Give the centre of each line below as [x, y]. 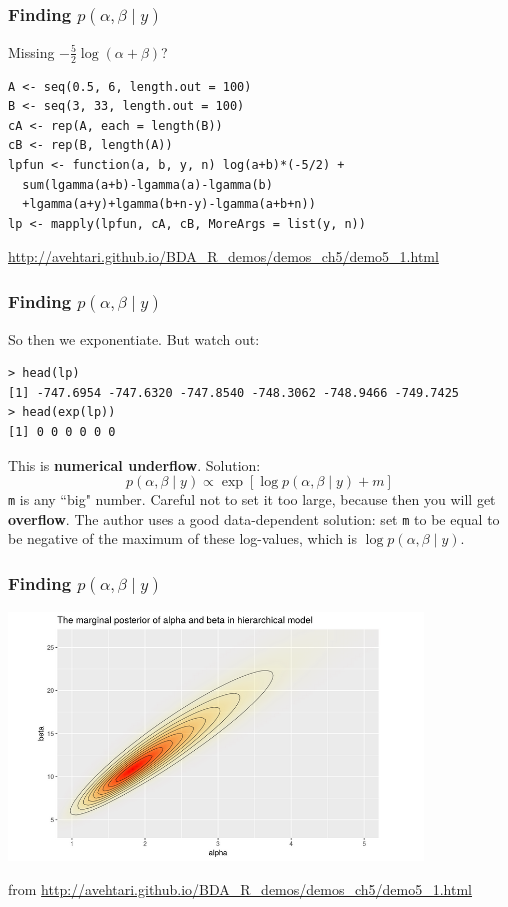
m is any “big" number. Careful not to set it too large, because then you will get [252, 499]
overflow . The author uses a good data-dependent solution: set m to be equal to [254, 518]
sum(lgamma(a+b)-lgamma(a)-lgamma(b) [147, 184]
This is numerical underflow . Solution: [134, 464]
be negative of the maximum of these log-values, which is [183, 538]
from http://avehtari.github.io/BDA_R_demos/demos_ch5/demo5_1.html [240, 888]
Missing [31, 51]
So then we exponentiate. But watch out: [134, 338]
